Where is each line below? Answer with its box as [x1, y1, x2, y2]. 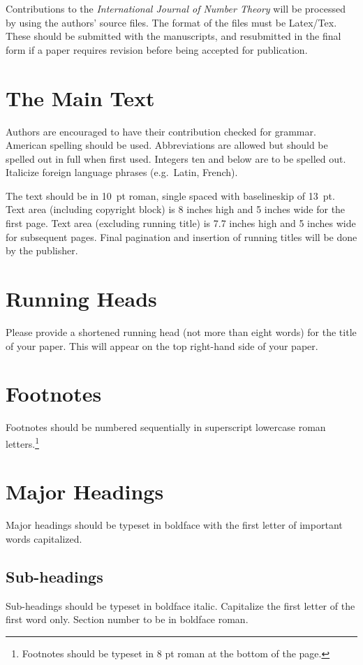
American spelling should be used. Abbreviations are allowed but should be [6, 138, 328, 152]
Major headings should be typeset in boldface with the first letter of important [6, 518, 343, 532]
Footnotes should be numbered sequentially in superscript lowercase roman [6, 420, 326, 434]
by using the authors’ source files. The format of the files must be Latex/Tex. [6, 15, 337, 29]
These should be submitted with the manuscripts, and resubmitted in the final [6, 29, 341, 43]
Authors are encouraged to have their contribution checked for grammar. [6, 124, 316, 138]
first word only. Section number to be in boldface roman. [6, 612, 249, 627]
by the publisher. [6, 243, 78, 258]
